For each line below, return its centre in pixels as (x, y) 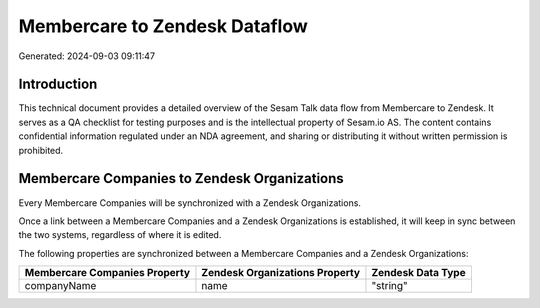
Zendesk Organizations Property (280, 273)
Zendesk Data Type (418, 273)
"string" (390, 286)
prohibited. (41, 150)
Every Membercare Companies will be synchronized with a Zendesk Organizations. (190, 202)
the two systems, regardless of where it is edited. (120, 235)
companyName (60, 286)
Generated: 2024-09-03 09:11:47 (86, 56)
